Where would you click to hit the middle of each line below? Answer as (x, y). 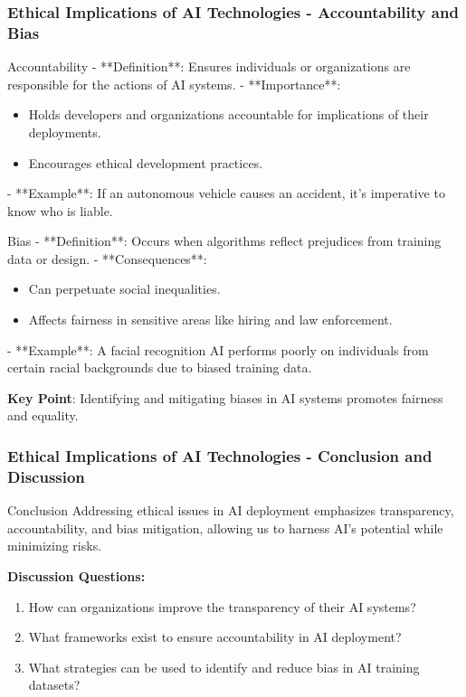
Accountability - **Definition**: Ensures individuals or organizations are (209, 66)
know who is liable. (60, 210)
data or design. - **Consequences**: (107, 258)
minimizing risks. (55, 546)
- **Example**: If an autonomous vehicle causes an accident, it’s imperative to (226, 193)
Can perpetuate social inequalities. (124, 289)
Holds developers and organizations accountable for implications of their (228, 114)
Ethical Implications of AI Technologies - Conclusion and (220, 455)
